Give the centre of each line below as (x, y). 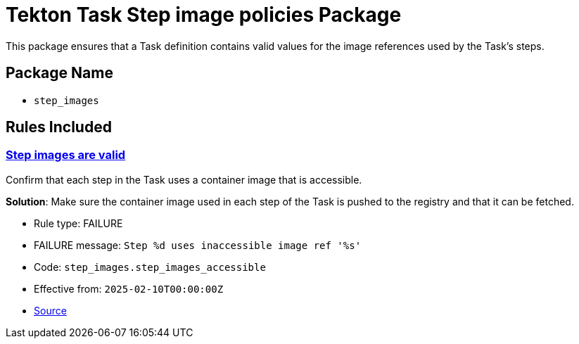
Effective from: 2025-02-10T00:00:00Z (129, 288)
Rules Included (59, 127)
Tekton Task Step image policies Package (204, 15)
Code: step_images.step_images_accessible (150, 267)
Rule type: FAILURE (78, 223)
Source (50, 310)
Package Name (59, 73)
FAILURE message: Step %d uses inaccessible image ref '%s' (198, 245)
